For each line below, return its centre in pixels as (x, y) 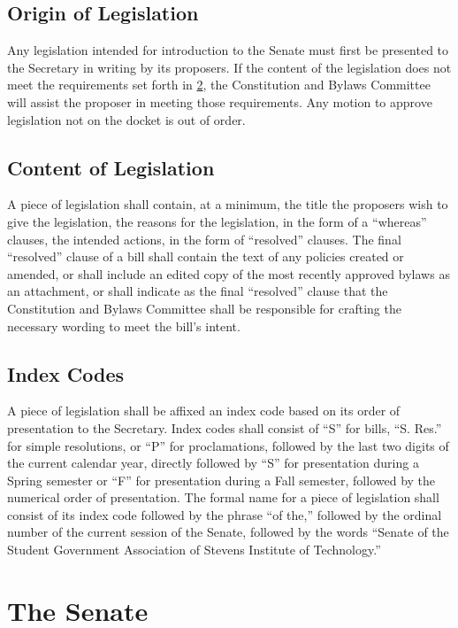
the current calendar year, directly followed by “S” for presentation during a (213, 463)
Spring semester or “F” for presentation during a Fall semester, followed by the (221, 480)
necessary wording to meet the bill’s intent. (124, 326)
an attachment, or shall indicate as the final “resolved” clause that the (198, 291)
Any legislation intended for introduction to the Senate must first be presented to (228, 50)
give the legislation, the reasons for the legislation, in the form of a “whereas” (217, 221)
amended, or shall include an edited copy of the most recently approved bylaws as (229, 273)
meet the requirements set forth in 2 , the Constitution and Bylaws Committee (219, 85)
